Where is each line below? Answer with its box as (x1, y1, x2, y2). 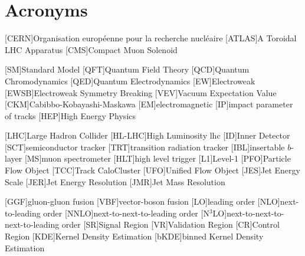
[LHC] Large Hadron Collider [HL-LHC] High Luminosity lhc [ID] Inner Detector (5, 129, 290, 142)
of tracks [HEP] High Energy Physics (5, 109, 136, 122)
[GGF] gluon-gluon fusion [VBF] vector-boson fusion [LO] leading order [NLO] (5, 195, 280, 208)
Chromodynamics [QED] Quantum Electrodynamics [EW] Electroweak (5, 74, 255, 87)
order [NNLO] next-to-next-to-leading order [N (43, 206, 209, 219)
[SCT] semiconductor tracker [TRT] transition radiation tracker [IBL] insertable (5, 140, 285, 153)
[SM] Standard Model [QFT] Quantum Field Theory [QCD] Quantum (5, 63, 250, 76)
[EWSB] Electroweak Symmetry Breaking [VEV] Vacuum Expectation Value (5, 86, 277, 99)
